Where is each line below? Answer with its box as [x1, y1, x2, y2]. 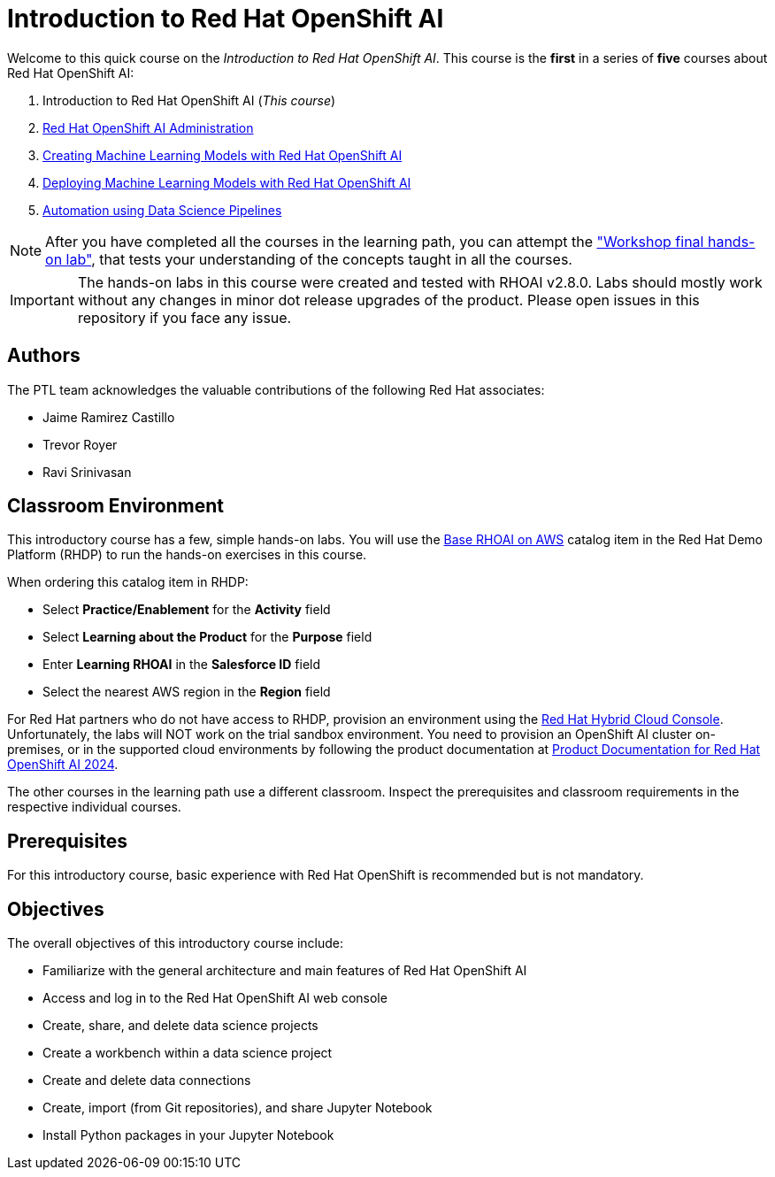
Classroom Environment [7, 495, 225, 518]
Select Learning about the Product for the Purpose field [42, 629, 372, 645]
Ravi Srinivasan [42, 464, 132, 480]
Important [10, 290, 74, 309]
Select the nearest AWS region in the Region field [42, 684, 331, 700]
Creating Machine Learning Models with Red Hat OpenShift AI [42, 147, 403, 163]
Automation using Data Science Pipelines [42, 202, 282, 218]
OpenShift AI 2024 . [7, 757, 119, 773]
